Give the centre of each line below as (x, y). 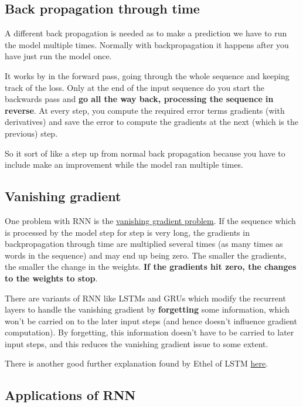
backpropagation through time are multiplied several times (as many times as (144, 244)
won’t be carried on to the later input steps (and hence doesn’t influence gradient (151, 320)
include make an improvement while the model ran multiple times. (124, 165)
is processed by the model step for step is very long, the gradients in (127, 232)
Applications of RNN (70, 395)
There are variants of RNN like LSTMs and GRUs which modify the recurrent (145, 298)
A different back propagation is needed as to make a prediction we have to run (146, 33)
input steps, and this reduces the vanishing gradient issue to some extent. (137, 343)
